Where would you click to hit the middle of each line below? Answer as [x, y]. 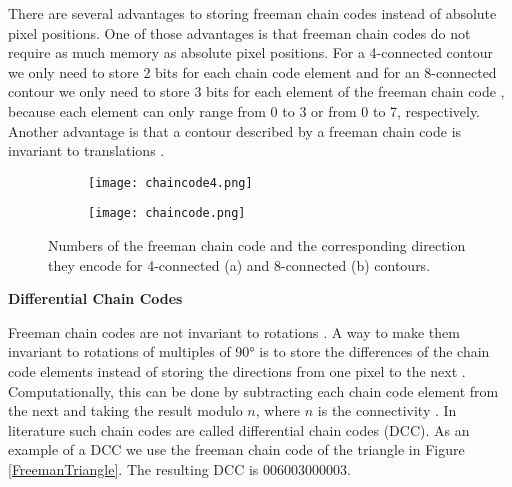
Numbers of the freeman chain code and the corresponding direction [257, 245]
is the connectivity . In [387, 410]
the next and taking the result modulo [125, 410]
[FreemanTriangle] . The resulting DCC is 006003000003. [179, 469]
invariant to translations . [86, 150]
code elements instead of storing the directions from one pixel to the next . [237, 371]
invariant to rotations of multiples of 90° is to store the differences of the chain [249, 351]
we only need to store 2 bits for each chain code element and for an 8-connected [252, 71]
